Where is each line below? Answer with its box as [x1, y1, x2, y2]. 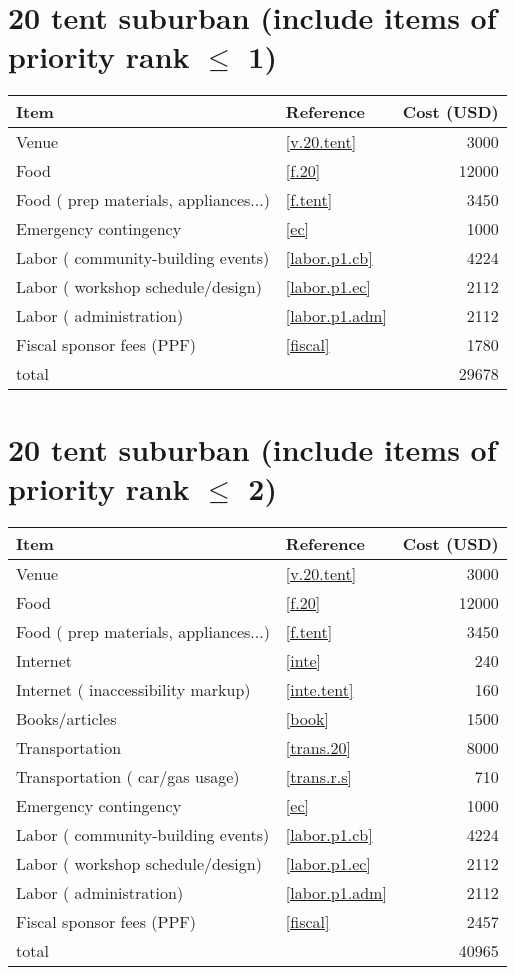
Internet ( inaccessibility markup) [16, 677, 251, 701]
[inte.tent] [285, 677, 354, 701]
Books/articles [16, 706, 117, 730]
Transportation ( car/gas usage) [16, 764, 240, 788]
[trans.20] [285, 735, 351, 759]
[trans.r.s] [285, 764, 352, 788]
